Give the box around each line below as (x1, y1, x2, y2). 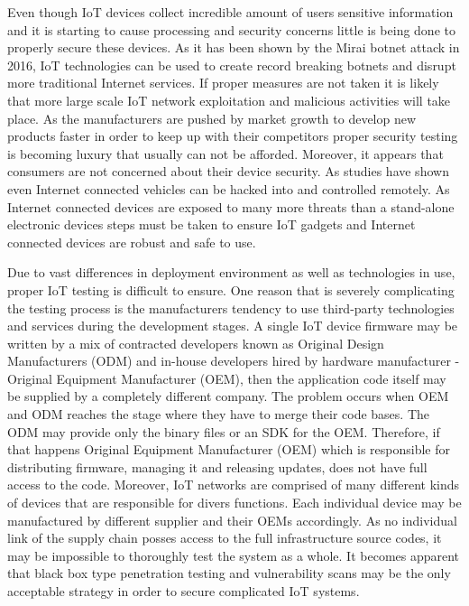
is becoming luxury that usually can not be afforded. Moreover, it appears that (7, 144, 444, 163)
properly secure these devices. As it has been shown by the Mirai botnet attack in (7, 38, 460, 57)
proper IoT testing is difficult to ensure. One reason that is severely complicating (7, 280, 455, 299)
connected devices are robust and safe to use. (7, 232, 256, 251)
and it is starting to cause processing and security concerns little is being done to (7, 20, 455, 39)
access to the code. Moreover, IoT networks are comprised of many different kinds (7, 475, 460, 494)
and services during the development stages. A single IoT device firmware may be (7, 316, 458, 335)
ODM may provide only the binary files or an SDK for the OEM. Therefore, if (7, 422, 440, 441)
